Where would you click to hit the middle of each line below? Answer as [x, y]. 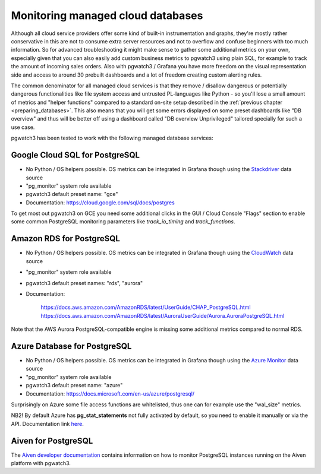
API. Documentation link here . [48, 424]
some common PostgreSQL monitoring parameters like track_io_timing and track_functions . [123, 222]
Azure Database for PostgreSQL [71, 346]
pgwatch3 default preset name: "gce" [72, 194]
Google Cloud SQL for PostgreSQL [75, 155]
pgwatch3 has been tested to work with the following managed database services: [112, 138]
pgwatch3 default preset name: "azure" [74, 385]
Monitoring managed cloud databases [107, 15]
